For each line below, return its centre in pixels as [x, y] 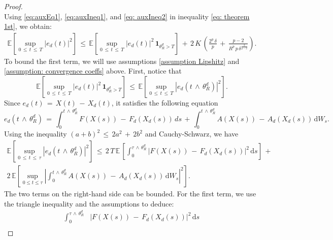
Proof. [13, 6]
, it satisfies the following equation [165, 102]
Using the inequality [36, 134]
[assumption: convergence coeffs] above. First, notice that [93, 71]
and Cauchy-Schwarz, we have [192, 134]
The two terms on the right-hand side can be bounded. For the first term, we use [130, 194]
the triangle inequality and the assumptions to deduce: [89, 203]
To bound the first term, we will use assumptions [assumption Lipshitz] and [122, 61]
